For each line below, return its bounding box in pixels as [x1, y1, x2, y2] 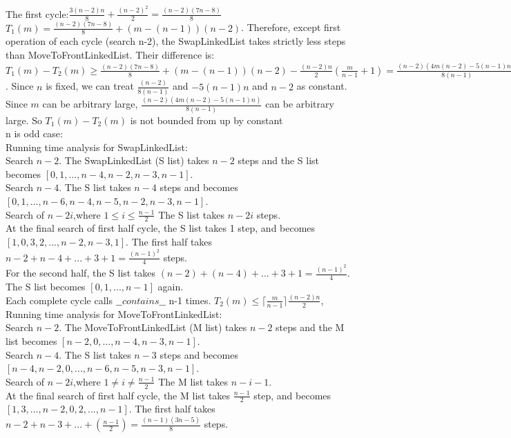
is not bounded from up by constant [130, 112, 283, 127]
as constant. [296, 79, 347, 93]
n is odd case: [6, 126, 63, 141]
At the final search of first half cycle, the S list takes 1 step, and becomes [6, 221, 316, 235]
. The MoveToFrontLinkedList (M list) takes [59, 320, 247, 335]
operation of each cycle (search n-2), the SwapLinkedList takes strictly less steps [6, 34, 346, 48]
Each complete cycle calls [6, 292, 113, 307]
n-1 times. [168, 292, 211, 307]
